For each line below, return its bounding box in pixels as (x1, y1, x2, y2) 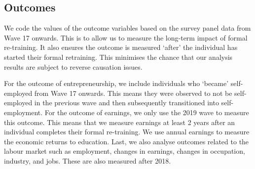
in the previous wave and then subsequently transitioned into (34, 97, 219, 108)
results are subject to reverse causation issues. (4, 61, 143, 72)
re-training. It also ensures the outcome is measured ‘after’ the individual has (4, 42, 238, 52)
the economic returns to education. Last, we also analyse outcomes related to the (4, 136, 249, 146)
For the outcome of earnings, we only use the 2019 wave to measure (44, 107, 249, 117)
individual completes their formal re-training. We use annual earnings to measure (4, 127, 250, 137)
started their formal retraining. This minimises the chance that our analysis (4, 51, 233, 62)
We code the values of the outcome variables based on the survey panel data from (4, 23, 251, 33)
